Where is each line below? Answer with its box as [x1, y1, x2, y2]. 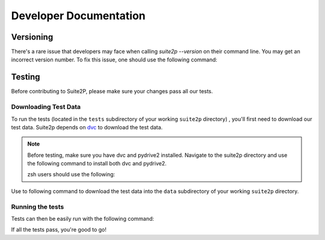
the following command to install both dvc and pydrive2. [27, 160, 167, 167]
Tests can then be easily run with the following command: [11, 215, 155, 222]
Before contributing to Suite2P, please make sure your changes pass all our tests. [11, 88, 213, 95]
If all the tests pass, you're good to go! [11, 226, 107, 233]
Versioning [11, 32, 54, 42]
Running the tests [11, 202, 64, 211]
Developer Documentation [11, 9, 146, 22]
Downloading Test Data [11, 103, 81, 111]
